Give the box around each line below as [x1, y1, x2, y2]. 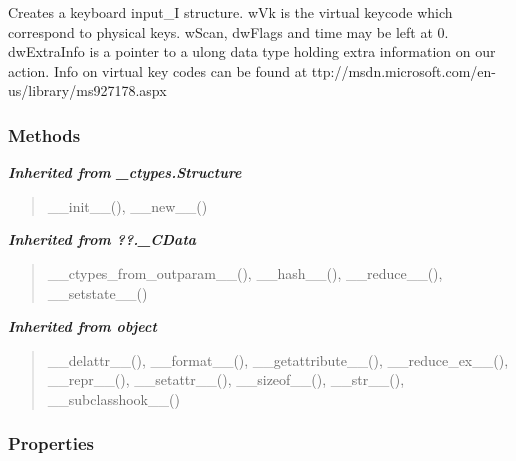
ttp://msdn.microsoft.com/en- [311, 60, 496, 81]
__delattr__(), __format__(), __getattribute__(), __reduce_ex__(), [47, 349, 509, 370]
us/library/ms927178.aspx [8, 80, 167, 101]
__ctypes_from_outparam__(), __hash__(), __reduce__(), [47, 262, 443, 283]
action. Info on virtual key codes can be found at [8, 60, 308, 81]
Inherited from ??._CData [8, 229, 197, 250]
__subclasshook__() [47, 388, 180, 409]
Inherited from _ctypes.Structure [8, 162, 242, 183]
